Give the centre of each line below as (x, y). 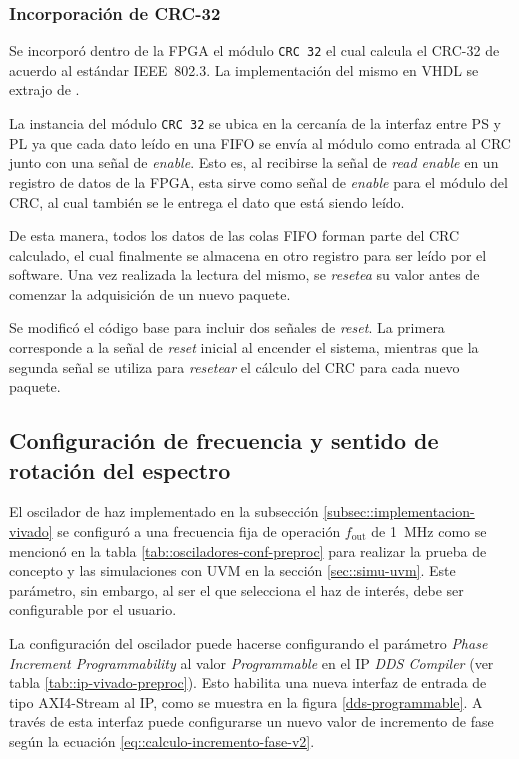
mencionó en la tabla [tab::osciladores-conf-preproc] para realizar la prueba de (248, 550)
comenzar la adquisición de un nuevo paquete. (150, 293)
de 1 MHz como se (429, 531)
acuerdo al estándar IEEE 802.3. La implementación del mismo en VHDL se (244, 69)
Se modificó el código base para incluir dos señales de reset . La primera (227, 327)
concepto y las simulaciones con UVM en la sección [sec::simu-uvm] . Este (232, 570)
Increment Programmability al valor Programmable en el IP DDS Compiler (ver (251, 662)
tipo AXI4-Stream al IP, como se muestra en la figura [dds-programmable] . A (246, 701)
